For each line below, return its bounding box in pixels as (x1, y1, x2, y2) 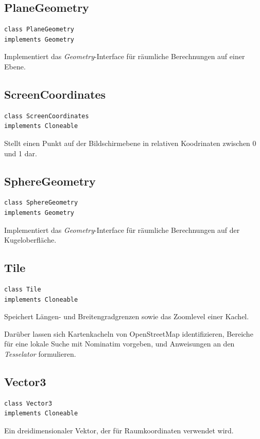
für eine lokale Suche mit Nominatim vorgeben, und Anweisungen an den (4, 338, 235, 349)
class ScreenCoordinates (4, 112, 89, 120)
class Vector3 (4, 399, 53, 407)
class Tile (4, 285, 41, 293)
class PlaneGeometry (4, 26, 75, 33)
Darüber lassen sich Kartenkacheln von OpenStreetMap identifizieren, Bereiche (4, 328, 253, 339)
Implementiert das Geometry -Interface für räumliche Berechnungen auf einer (4, 51, 245, 62)
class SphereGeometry (4, 199, 78, 207)
